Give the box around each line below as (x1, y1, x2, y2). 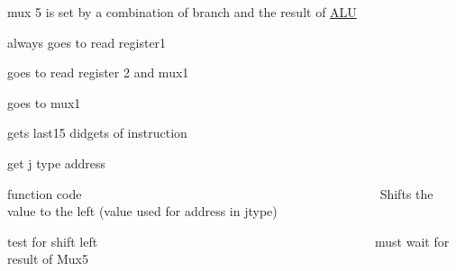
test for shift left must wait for (7, 231, 450, 250)
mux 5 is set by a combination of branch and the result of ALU (7, 3, 357, 21)
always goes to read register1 (7, 32, 167, 51)
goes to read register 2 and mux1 (7, 63, 189, 82)
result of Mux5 (7, 249, 88, 268)
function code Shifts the (7, 184, 433, 203)
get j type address (7, 153, 106, 172)
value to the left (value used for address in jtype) (7, 202, 278, 221)
